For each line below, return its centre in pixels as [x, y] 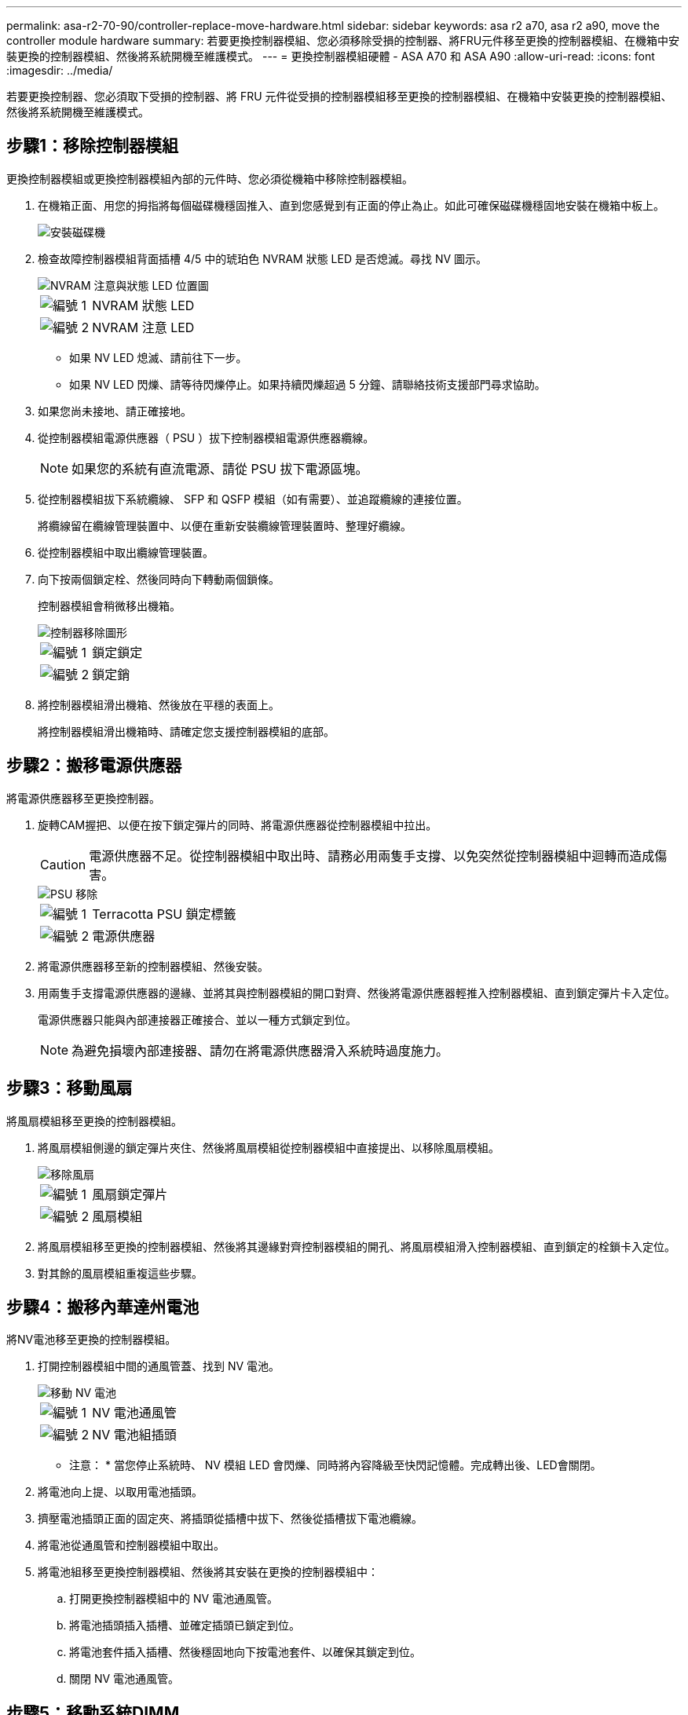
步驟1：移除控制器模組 [93, 146]
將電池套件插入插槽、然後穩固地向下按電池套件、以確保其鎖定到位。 [245, 1652]
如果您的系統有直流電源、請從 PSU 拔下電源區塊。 [220, 468]
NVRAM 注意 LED [143, 327]
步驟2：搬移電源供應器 [94, 766]
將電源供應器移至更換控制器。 [83, 798]
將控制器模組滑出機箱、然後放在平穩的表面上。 [159, 704]
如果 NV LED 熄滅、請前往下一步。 [158, 357]
